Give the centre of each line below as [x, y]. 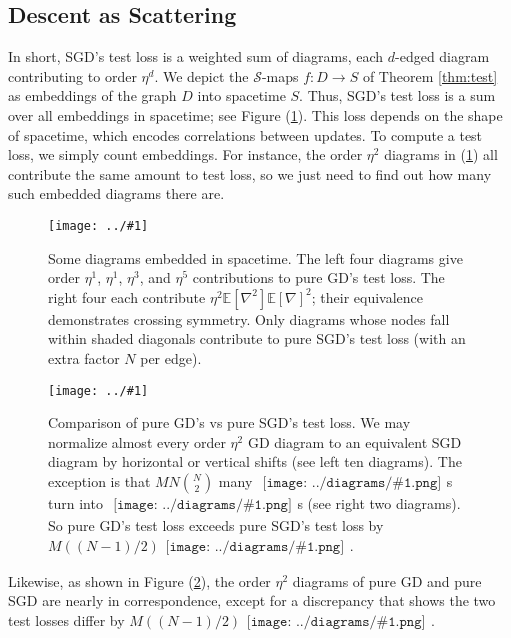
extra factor [84, 357]
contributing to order [72, 75]
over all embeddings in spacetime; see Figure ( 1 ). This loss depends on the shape [255, 114]
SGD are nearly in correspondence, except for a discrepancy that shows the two [252, 600]
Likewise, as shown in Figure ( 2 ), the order [139, 580]
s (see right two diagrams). [379, 503]
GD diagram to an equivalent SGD [354, 441]
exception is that [99, 481]
